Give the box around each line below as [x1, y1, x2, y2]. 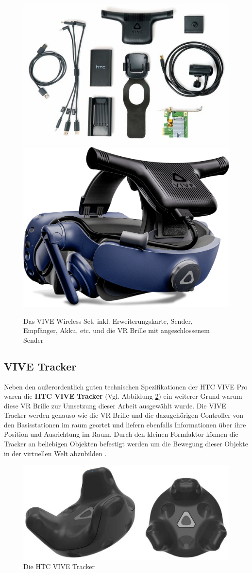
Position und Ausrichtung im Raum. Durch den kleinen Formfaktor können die [4, 429, 238, 439]
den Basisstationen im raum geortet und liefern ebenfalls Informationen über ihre [4, 419, 246, 429]
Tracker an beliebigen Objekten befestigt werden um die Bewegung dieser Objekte [4, 439, 248, 449]
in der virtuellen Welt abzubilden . [4, 448, 107, 458]
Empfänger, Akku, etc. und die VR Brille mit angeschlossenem [23, 325, 210, 335]
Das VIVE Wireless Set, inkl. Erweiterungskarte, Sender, [23, 315, 193, 326]
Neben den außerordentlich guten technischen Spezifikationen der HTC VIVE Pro [4, 381, 248, 391]
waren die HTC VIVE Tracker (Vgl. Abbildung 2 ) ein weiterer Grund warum [4, 391, 242, 401]
